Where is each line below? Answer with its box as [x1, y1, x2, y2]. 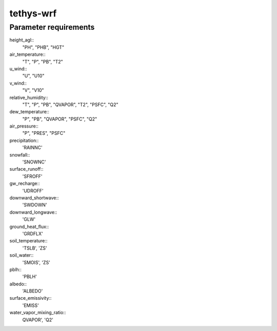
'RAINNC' [22, 144, 43, 151]
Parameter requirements [9, 23, 95, 32]
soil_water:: [9, 252, 34, 258]
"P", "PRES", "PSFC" [22, 130, 66, 136]
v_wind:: [9, 80, 27, 86]
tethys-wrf [9, 8, 57, 19]
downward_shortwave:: [9, 195, 59, 201]
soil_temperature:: [9, 238, 48, 244]
